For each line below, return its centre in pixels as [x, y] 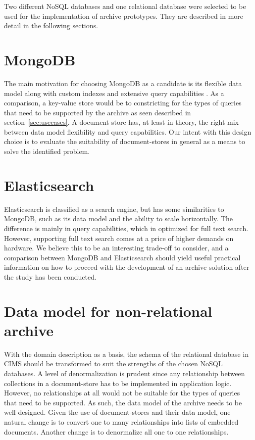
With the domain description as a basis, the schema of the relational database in [127, 354]
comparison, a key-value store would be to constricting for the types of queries [123, 103]
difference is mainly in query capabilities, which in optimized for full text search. [126, 228]
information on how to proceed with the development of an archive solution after [127, 267]
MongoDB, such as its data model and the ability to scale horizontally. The [118, 219]
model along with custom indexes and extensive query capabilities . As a [114, 93]
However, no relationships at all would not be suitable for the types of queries [122, 393]
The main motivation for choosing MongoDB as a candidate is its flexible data [123, 83]
